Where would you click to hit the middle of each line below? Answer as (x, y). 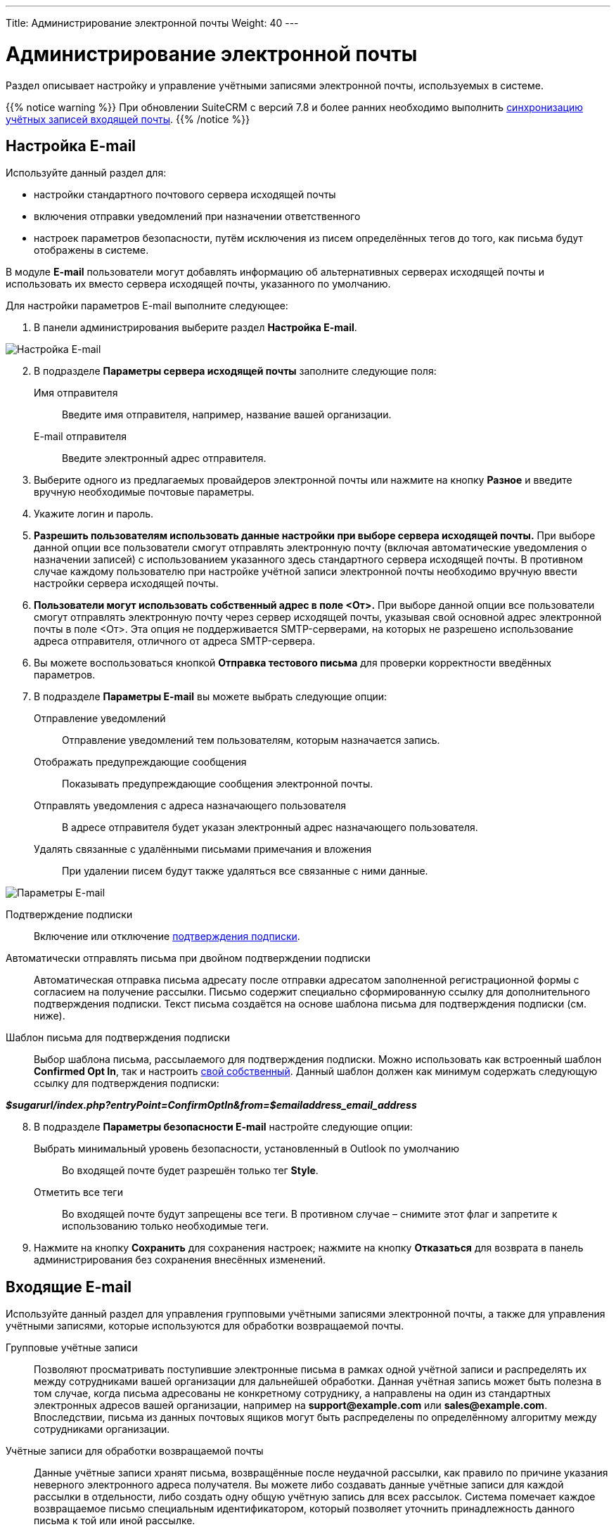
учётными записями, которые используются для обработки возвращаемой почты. (205, 1326)
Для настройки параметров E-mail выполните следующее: (147, 306)
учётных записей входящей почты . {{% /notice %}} (128, 119)
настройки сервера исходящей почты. (126, 584)
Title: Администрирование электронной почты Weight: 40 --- (152, 23)
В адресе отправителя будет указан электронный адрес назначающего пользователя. (270, 828)
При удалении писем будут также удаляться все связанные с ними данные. (245, 871)
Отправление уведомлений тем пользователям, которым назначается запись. (251, 740)
